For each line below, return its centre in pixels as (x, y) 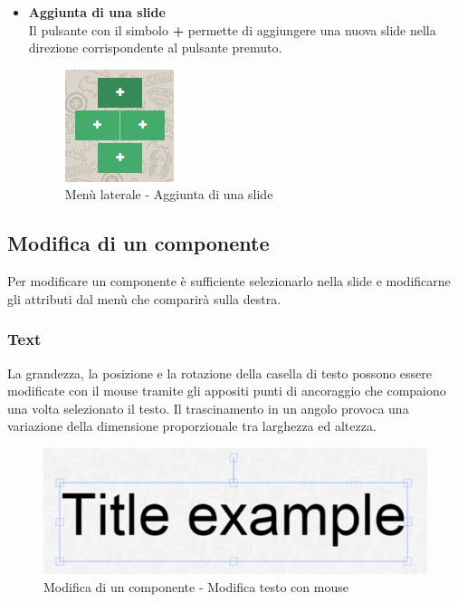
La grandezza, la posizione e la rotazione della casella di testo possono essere (219, 373)
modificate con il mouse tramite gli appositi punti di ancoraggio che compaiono (227, 391)
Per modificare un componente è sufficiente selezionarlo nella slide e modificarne (229, 281)
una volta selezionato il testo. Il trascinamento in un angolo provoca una (208, 408)
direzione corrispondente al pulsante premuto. (155, 48)
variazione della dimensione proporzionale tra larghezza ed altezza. (192, 426)
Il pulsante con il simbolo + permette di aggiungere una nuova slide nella (232, 29)
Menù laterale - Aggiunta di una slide (169, 194)
